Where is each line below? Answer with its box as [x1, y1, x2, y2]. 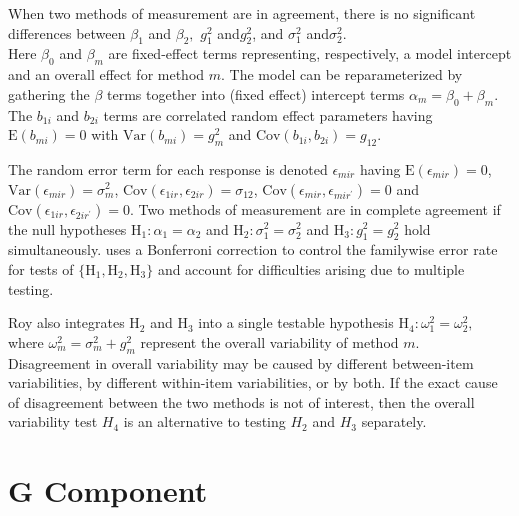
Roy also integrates [8, 312, 125, 333]
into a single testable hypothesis [198, 312, 394, 333]
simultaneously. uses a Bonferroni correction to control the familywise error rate [8, 239, 498, 260]
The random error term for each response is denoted [8, 158, 328, 179]
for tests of [8, 258, 74, 279]
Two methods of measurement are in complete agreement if [138, 198, 501, 219]
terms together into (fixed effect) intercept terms [106, 83, 405, 104]
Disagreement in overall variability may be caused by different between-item [8, 352, 474, 373]
